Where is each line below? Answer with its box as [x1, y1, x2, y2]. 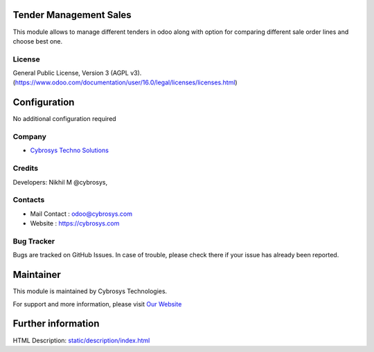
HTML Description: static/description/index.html [12, 336, 150, 344]
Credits [12, 163, 38, 173]
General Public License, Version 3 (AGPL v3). [12, 69, 142, 77]
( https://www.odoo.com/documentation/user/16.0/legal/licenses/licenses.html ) [12, 78, 238, 86]
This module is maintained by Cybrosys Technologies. [12, 287, 168, 295]
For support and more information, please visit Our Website [12, 299, 182, 308]
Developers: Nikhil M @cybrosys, [12, 178, 107, 186]
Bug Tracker [12, 236, 55, 246]
